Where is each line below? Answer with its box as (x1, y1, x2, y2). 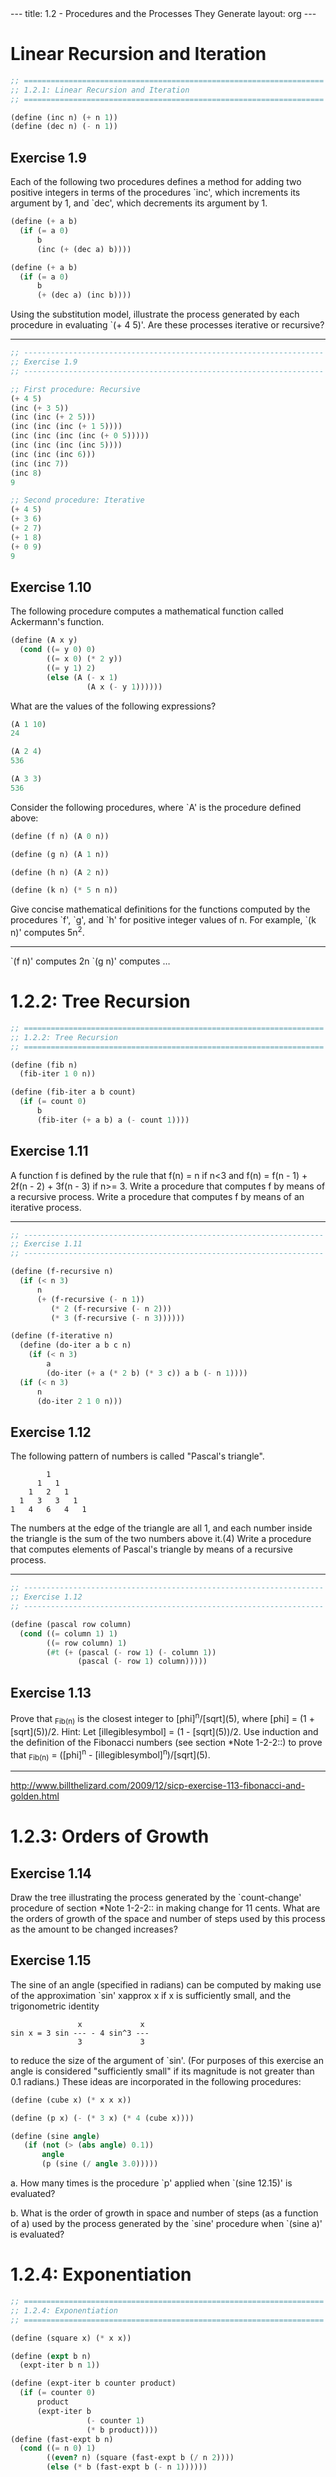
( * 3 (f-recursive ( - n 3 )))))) (50, 1313, 186, 1323)
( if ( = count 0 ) (19, 1097, 87, 1107)
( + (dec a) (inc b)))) (36, 290, 132, 301)
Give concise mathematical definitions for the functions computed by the (10, 903, 311, 916)
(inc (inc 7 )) (10, 458, 70, 469)
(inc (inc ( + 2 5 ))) (10, 412, 97, 422)
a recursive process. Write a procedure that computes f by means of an (10, 1190, 305, 1202)
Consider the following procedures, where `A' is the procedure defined (10, 801, 302, 813)
